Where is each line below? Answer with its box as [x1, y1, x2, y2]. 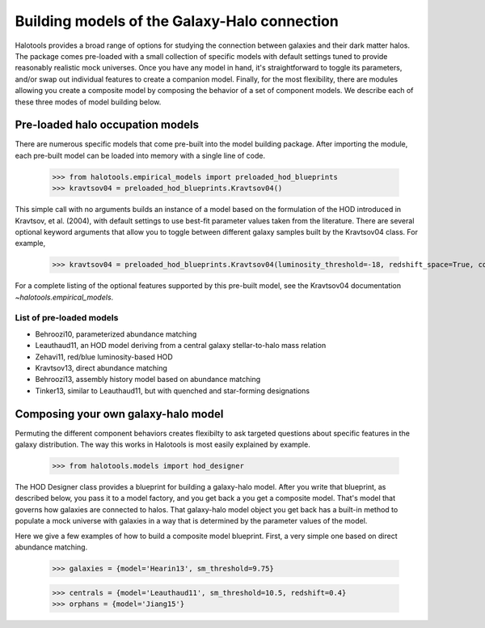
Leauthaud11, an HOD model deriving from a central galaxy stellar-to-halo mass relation [35, 341, 327, 350]
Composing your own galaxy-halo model [15, 407, 224, 421]
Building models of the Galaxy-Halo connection [15, 12, 339, 30]
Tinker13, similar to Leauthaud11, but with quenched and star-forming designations [35, 385, 310, 396]
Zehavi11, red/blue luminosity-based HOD [35, 352, 173, 362]
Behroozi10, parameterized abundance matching [35, 329, 197, 339]
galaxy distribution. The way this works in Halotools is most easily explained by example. [15, 439, 310, 449]
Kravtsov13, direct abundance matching [35, 363, 167, 372]
